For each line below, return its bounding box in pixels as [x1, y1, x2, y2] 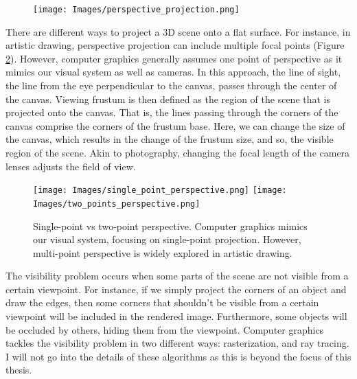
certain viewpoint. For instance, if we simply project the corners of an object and [5, 282, 347, 296]
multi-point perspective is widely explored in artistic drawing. [33, 245, 292, 260]
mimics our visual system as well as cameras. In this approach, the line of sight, [5, 65, 341, 79]
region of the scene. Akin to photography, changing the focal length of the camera [5, 146, 350, 159]
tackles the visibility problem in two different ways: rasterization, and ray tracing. [5, 336, 349, 350]
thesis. [5, 363, 32, 377]
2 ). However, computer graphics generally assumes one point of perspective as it [5, 51, 343, 65]
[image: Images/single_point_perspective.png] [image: [33, 185, 287, 196]
